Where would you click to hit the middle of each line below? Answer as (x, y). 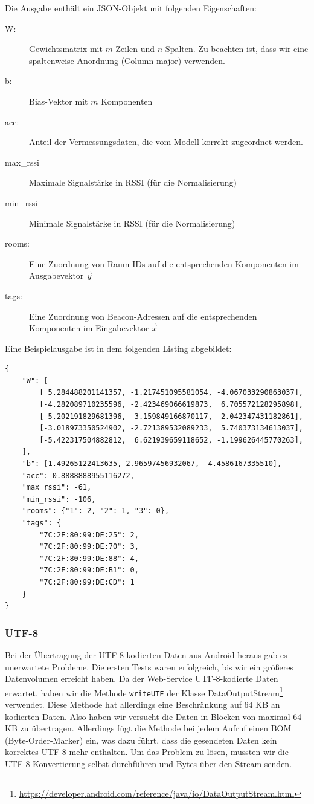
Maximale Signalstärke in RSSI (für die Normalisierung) (133, 182)
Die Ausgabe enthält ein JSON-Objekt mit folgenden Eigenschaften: (131, 8)
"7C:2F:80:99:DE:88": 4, (89, 558)
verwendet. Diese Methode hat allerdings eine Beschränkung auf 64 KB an (143, 705)
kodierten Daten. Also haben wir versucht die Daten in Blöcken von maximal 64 (153, 716)
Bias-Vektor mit (59, 101)
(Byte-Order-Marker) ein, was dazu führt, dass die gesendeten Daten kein (141, 740)
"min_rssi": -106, (59, 499)
